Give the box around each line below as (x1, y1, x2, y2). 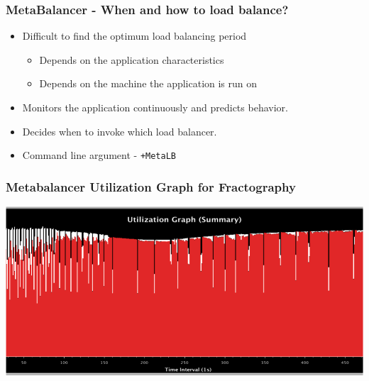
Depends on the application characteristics (39, 52, 224, 67)
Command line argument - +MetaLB (22, 148, 177, 162)
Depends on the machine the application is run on (39, 76, 258, 91)
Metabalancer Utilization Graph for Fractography (6, 177, 296, 195)
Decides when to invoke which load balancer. (22, 123, 217, 138)
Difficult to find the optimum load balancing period (22, 28, 247, 43)
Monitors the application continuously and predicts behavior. (22, 100, 288, 114)
